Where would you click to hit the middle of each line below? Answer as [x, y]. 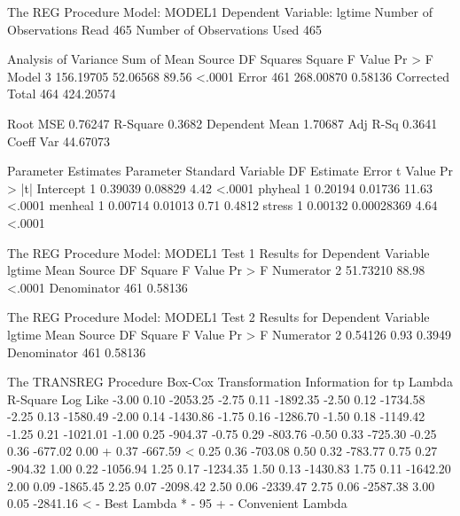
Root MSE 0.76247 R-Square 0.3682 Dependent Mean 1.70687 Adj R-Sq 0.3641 [222, 123]
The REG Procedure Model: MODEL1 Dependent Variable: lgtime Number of [220, 12]
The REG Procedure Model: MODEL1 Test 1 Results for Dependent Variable [218, 252]
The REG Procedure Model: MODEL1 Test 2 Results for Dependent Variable [218, 317]
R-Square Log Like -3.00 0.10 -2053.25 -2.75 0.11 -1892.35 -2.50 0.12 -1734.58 [216, 399]
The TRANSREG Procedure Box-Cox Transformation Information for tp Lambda [230, 382]
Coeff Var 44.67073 [58, 141]
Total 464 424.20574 [62, 94]
